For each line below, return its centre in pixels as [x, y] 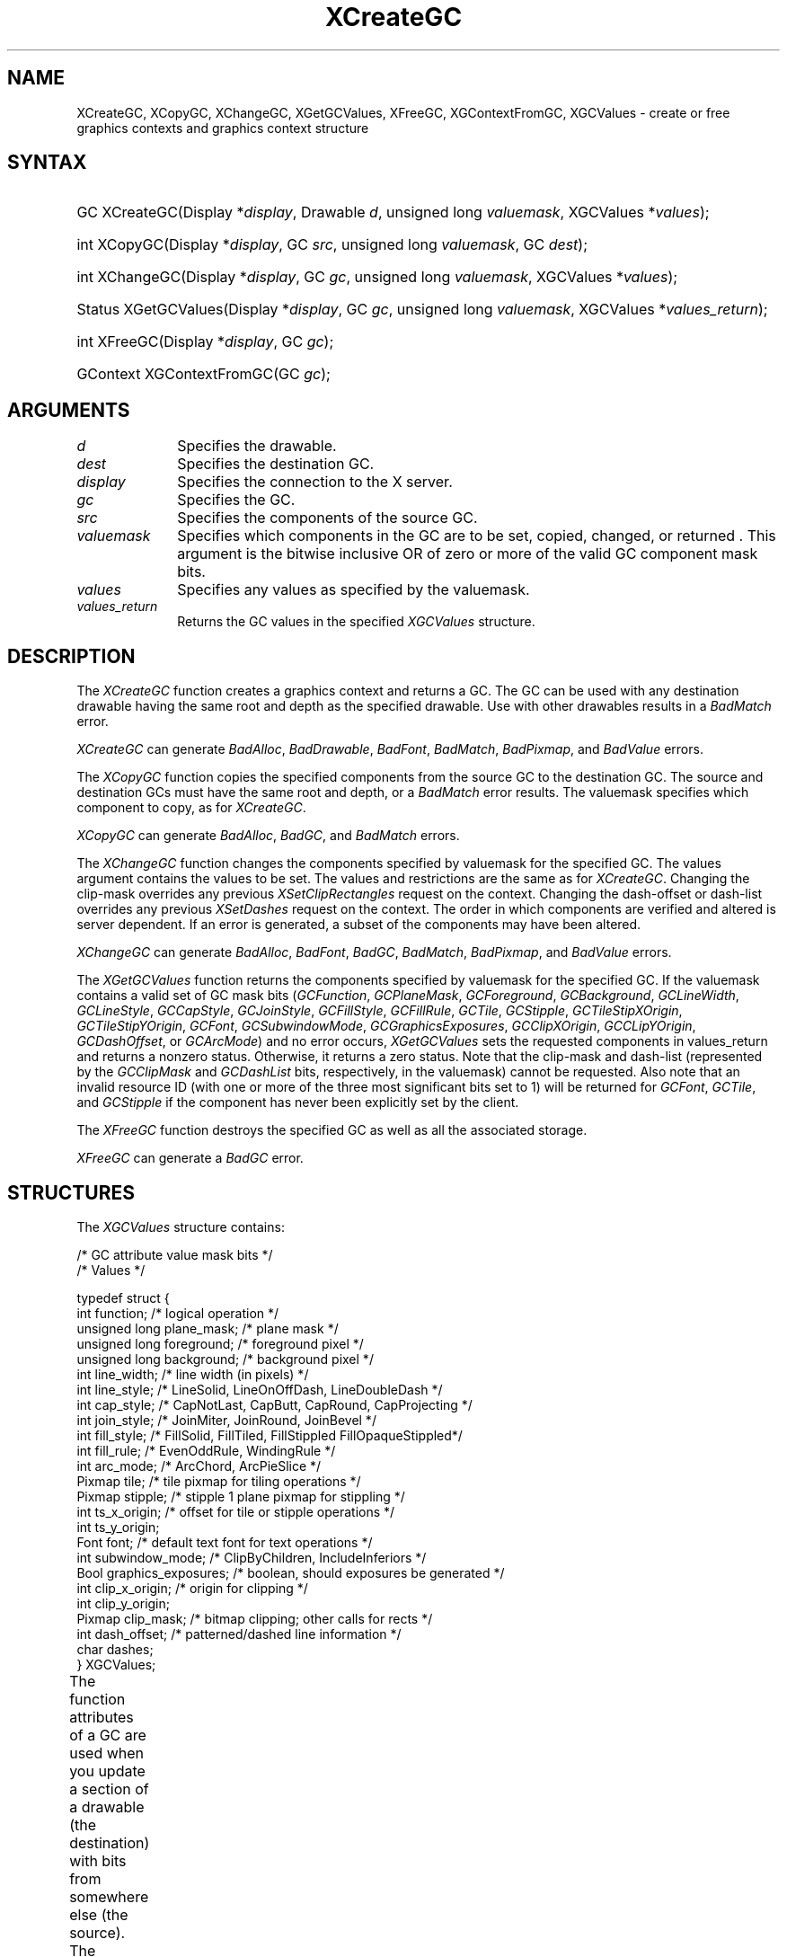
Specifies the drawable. [257, 446]
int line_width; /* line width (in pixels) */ [193, 1374]
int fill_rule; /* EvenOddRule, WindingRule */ [206, 1450]
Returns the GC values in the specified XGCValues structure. [356, 622]
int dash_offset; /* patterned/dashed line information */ [239, 1634]
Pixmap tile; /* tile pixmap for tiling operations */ [219, 1481]
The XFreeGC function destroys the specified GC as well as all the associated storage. [332, 1130]
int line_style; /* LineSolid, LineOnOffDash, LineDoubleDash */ [260, 1389]
